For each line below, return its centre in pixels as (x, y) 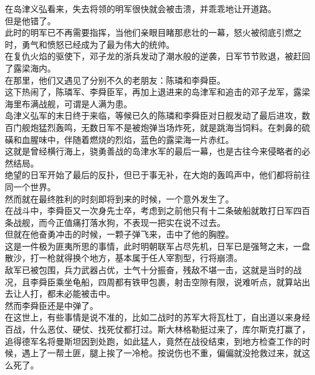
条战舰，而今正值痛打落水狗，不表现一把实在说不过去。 (115, 222)
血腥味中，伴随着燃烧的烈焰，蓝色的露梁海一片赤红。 (128, 139)
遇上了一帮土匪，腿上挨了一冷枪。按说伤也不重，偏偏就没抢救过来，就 (161, 353)
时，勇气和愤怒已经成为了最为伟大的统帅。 (90, 44)
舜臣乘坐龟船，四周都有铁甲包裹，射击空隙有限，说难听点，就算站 (170, 281)
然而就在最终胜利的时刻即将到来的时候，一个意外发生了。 (119, 198)
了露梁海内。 (30, 68)
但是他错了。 (30, 20)
